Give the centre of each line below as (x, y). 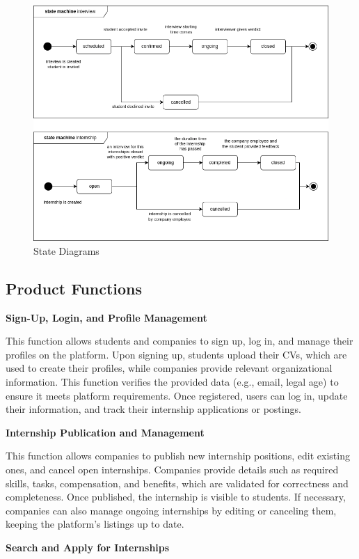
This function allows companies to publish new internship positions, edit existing (178, 456)
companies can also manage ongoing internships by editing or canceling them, (171, 510)
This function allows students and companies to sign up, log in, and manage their (179, 341)
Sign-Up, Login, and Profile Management (106, 317)
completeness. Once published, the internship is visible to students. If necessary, (176, 497)
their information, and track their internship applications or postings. (153, 409)
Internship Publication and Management (105, 432)
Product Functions (74, 288)
